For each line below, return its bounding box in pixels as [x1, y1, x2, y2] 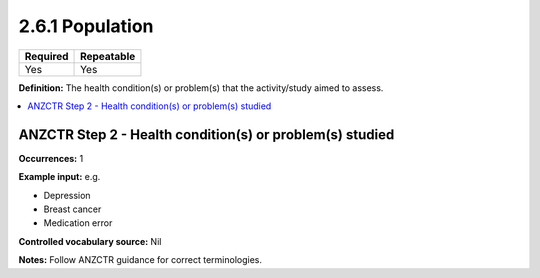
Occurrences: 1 [18, 152, 84, 164]
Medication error [43, 217, 113, 229]
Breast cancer [43, 203, 102, 215]
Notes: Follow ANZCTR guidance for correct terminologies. [18, 254, 263, 266]
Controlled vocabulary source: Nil [18, 235, 162, 247]
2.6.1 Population [18, 15, 154, 37]
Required [24, 49, 69, 63]
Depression [43, 189, 91, 201]
